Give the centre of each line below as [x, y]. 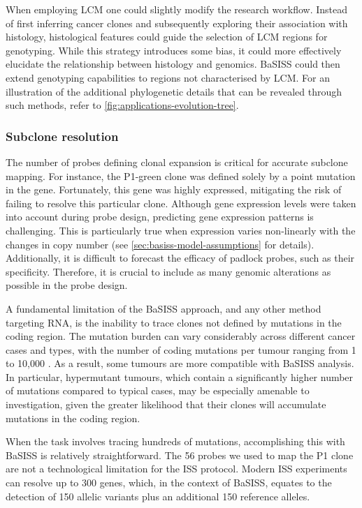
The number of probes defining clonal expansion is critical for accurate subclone [177, 162]
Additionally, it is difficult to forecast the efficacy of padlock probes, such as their [180, 258]
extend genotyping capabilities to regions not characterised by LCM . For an [168, 77]
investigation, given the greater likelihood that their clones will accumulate [166, 404]
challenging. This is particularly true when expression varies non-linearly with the [181, 230]
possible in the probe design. [67, 285]
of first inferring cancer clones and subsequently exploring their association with [177, 23]
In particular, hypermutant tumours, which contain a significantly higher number [180, 376]
